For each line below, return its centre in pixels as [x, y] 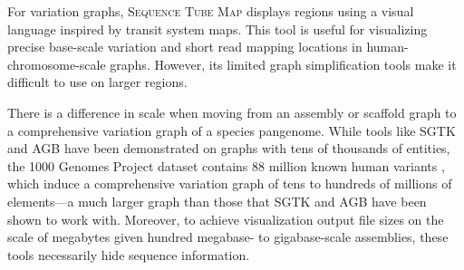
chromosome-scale [57, 64]
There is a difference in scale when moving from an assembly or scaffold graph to [232, 112]
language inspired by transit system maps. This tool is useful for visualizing [217, 29]
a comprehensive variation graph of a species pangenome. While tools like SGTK [232, 130]
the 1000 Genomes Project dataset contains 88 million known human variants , [226, 165]
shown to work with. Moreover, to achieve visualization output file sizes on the [226, 219]
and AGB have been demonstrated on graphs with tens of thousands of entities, [229, 148]
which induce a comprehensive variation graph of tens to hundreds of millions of [230, 183]
